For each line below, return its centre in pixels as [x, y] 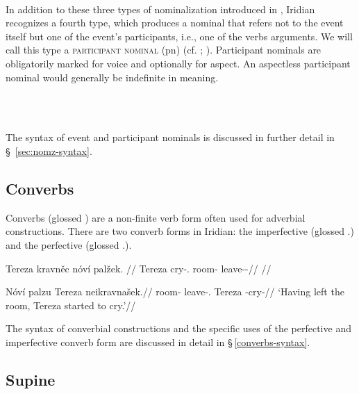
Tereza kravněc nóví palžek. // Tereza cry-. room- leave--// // [139, 268]
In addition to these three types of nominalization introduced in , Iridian [160, 9]
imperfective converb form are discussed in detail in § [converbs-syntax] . [158, 342]
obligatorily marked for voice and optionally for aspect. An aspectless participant [178, 63]
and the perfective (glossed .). [69, 244]
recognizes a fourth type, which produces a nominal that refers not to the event [175, 23]
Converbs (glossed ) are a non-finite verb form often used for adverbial [156, 217]
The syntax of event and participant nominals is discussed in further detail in [170, 137]
